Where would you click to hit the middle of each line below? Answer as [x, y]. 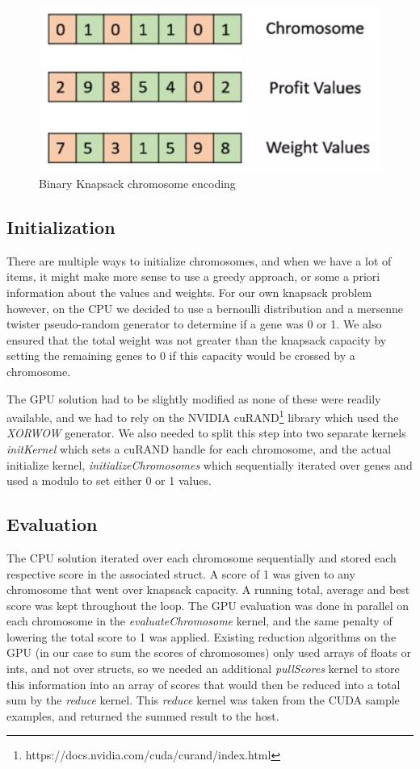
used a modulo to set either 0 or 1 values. [109, 481]
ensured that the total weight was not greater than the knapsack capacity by [197, 339]
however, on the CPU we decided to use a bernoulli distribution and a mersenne [205, 308]
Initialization [61, 226]
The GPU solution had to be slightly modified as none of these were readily [194, 398]
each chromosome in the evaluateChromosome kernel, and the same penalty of [199, 621]
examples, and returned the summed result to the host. [143, 715]
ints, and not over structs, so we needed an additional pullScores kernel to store [203, 669]
